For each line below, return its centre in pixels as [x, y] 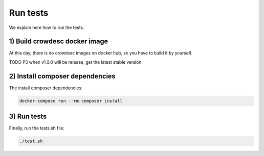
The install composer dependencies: [46, 88]
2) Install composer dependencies [62, 76]
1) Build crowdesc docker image [58, 41]
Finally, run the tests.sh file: [37, 128]
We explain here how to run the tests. [46, 27]
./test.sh [31, 141]
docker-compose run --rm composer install [71, 101]
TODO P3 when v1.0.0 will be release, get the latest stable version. [76, 62]
